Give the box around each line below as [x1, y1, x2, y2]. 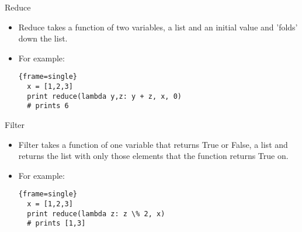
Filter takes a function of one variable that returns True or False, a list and [18, 138, 288, 150]
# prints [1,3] [27, 219, 86, 228]
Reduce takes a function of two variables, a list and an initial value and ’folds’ [18, 20, 298, 33]
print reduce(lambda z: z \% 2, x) [27, 209, 165, 218]
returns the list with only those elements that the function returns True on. [18, 150, 289, 162]
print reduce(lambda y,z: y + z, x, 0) [27, 92, 182, 101]
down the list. [18, 32, 68, 44]
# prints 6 [27, 102, 69, 110]
